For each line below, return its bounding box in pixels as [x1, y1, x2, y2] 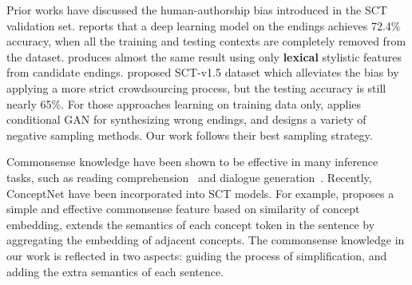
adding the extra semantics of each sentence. [6, 263, 224, 279]
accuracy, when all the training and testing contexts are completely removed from [6, 33, 406, 49]
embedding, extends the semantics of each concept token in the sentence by [6, 216, 375, 232]
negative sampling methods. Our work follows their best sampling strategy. [6, 126, 373, 143]
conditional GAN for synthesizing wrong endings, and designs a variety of [6, 111, 366, 128]
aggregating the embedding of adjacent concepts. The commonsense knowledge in [6, 232, 405, 248]
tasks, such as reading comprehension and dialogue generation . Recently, [6, 168, 372, 185]
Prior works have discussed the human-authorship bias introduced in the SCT [6, 2, 387, 18]
